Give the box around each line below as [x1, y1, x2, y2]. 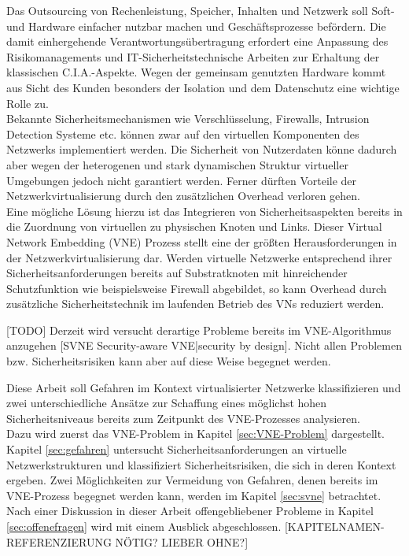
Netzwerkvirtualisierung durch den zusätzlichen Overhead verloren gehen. [6, 187, 361, 204]
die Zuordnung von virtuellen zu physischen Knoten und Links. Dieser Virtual [6, 218, 382, 235]
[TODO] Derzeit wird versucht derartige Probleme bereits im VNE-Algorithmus [6, 321, 392, 338]
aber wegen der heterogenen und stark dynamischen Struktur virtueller [6, 156, 348, 172]
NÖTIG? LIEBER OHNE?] [115, 533, 249, 550]
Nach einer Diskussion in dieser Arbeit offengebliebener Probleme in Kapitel [6, 502, 374, 519]
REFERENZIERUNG [6, 533, 112, 550]
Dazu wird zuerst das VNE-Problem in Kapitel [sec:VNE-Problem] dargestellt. [6, 425, 385, 442]
